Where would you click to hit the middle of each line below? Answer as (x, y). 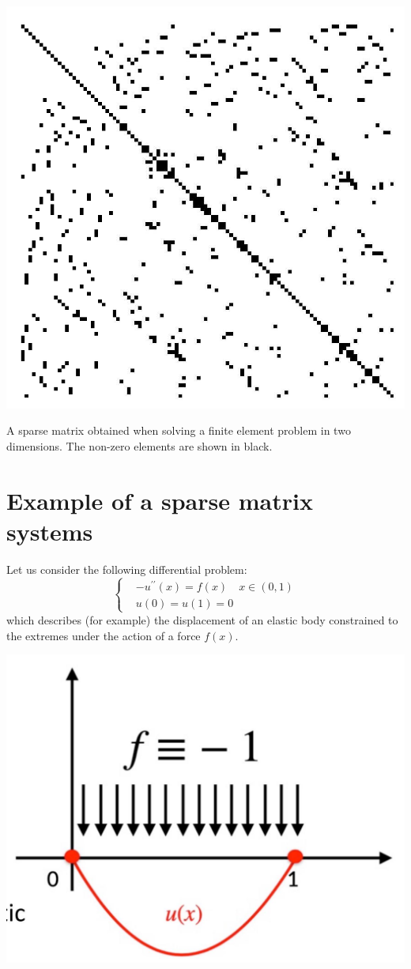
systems (50, 531)
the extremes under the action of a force (104, 635)
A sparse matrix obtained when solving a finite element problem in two (179, 430)
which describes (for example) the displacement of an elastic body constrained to (202, 619)
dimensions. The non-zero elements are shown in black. (140, 445)
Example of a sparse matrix (160, 500)
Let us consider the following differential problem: (127, 569)
